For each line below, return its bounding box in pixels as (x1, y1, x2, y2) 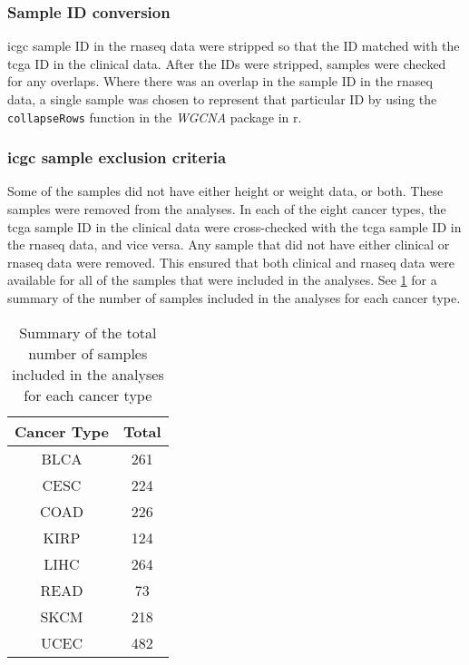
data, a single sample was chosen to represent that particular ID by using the (7, 90, 437, 108)
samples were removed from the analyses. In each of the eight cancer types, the (7, 200, 446, 219)
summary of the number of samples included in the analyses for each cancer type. (7, 288, 461, 308)
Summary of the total (19, 321, 157, 343)
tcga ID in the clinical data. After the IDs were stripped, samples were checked (7, 54, 446, 73)
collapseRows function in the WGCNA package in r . (7, 107, 302, 126)
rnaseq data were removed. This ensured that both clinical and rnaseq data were (7, 252, 454, 271)
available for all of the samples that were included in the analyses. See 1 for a (7, 270, 437, 289)
